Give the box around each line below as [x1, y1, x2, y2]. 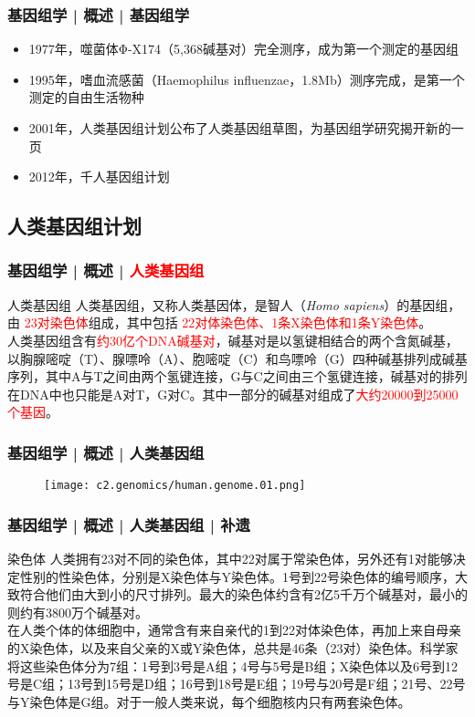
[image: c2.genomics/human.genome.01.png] [44, 479, 306, 493]
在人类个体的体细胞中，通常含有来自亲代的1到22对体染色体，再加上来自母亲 [7, 620, 461, 639]
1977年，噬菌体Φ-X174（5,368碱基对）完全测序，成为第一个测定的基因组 [28, 39, 459, 58]
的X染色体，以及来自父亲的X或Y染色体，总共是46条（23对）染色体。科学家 [7, 639, 459, 657]
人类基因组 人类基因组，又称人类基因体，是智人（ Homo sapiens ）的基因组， [7, 295, 461, 314]
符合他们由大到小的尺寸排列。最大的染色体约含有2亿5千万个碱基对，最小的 [19, 585, 468, 604]
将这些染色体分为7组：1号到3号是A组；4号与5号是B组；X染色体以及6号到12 [7, 656, 458, 675]
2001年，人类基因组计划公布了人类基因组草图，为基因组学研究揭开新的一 [28, 119, 464, 137]
